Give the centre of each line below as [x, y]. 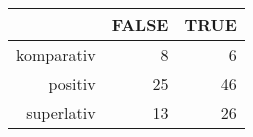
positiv [72, 83]
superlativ [61, 112]
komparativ [56, 54]
